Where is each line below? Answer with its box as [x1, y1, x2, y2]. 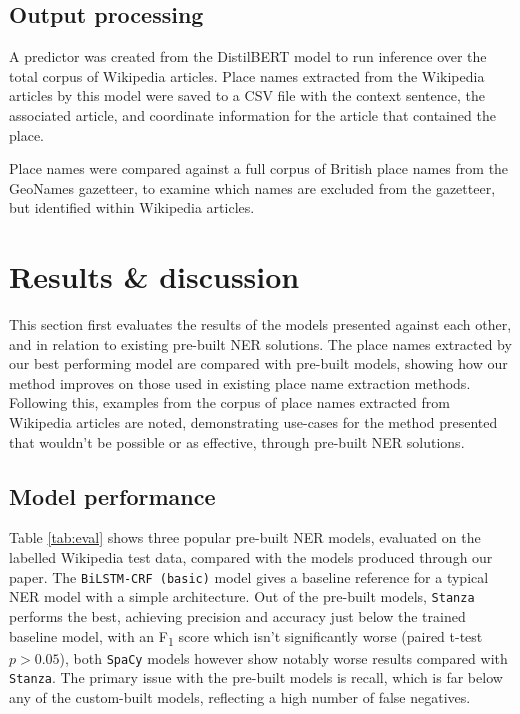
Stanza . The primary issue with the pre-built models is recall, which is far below [9, 667, 503, 688]
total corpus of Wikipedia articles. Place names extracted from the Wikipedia [9, 65, 485, 86]
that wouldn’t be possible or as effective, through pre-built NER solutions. [9, 431, 465, 452]
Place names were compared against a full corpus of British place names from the [9, 158, 509, 179]
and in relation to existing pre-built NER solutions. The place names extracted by [9, 333, 512, 354]
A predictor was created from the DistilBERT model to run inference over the [9, 46, 487, 67]
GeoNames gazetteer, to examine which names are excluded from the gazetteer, [9, 177, 496, 198]
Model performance [9, 480, 216, 511]
